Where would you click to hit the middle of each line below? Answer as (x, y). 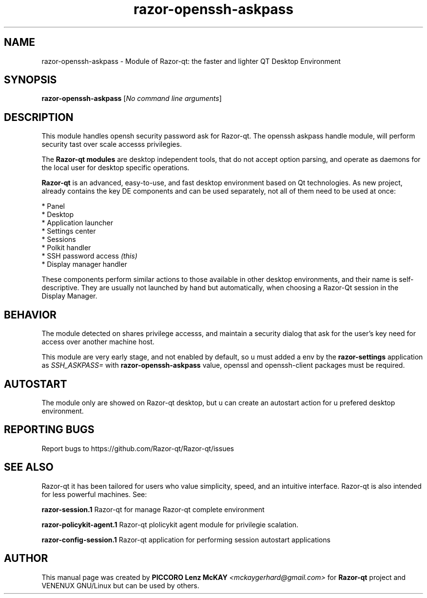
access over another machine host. (98, 342)
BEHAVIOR (30, 315)
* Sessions (59, 239)
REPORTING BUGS (49, 430)
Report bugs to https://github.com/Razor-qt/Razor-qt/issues (138, 448)
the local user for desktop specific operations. (116, 168)
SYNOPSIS (30, 80)
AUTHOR (26, 558)
